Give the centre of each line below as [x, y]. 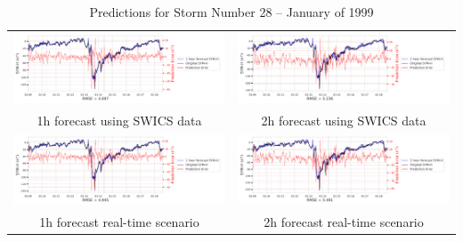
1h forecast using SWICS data [119, 120]
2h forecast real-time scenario [344, 221]
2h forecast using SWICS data [344, 120]
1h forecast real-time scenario [119, 221]
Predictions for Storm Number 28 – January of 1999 [231, 12]
